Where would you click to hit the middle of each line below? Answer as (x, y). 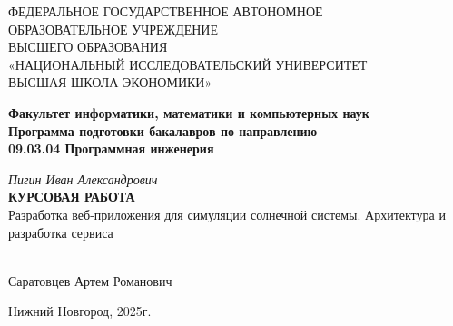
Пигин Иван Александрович (83, 178)
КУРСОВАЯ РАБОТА (72, 197)
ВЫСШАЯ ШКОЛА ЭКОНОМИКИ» (110, 82)
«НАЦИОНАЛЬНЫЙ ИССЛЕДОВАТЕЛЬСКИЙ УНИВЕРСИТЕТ (188, 64)
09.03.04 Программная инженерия (111, 148)
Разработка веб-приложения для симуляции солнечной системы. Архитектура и (227, 214)
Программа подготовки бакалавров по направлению (163, 130)
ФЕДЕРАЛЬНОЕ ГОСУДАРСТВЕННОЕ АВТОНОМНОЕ (166, 11)
